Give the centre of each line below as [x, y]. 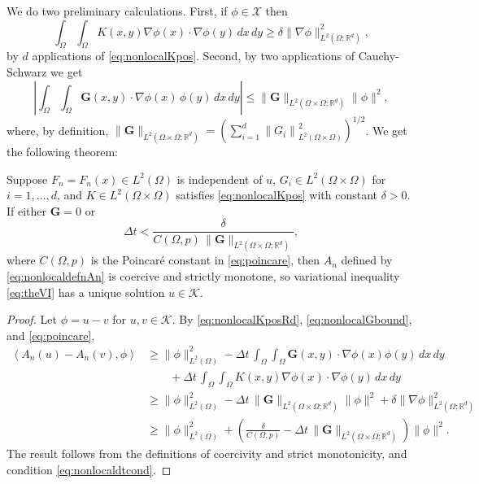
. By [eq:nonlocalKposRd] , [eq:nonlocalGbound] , [292, 319]
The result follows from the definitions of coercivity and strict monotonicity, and [207, 453]
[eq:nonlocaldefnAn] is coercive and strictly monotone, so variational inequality [203, 275]
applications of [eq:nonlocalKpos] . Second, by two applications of [193, 56]
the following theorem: [62, 152]
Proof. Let [32, 319]
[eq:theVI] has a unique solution [86, 292]
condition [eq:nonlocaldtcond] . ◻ [89, 469]
